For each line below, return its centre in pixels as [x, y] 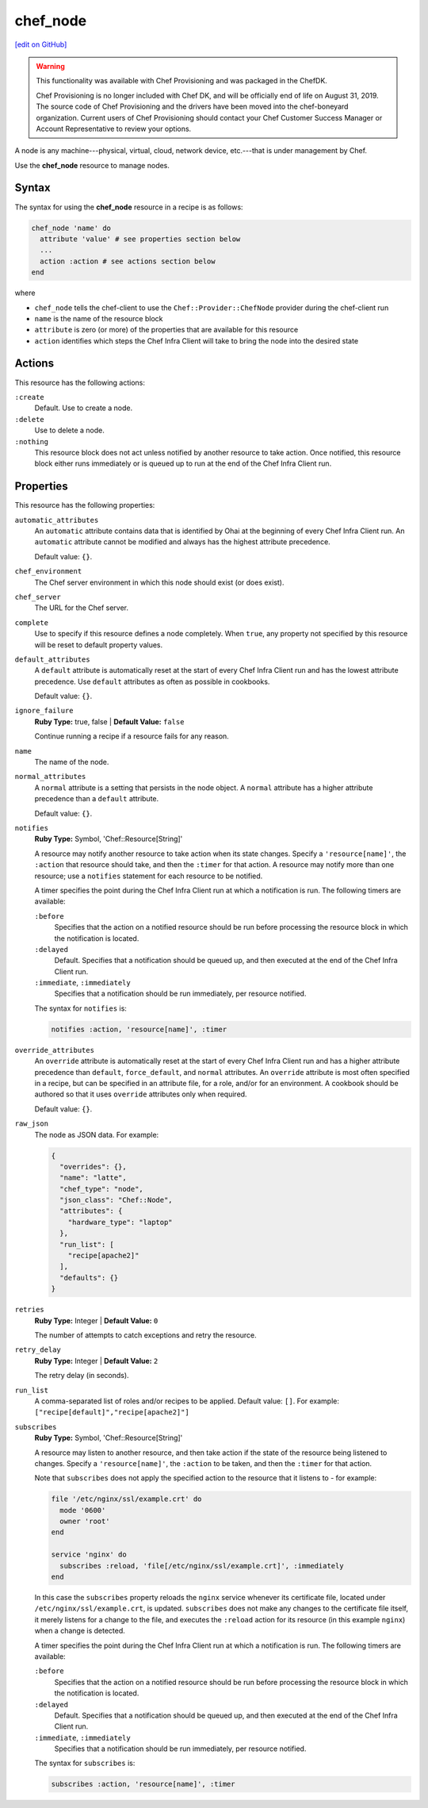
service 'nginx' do [89, 1555]
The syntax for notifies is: [80, 1008]
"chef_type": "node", [102, 1189]
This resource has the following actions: [80, 382]
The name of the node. [72, 762]
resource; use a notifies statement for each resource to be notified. [149, 876]
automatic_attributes [57, 520]
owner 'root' [85, 1522]
